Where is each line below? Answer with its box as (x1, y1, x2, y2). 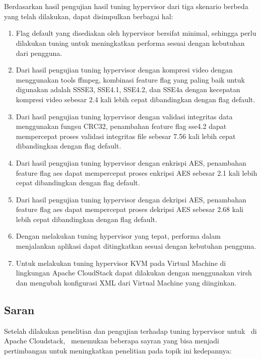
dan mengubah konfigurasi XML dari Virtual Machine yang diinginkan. (16, 277, 237, 288)
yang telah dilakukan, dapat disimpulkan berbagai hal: (4, 11, 173, 21)
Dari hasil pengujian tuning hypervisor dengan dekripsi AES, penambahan (16, 194, 246, 204)
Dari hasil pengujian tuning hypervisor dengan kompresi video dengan (16, 64, 233, 75)
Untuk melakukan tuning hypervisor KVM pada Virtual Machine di (16, 257, 226, 268)
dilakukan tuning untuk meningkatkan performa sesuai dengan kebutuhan (16, 37, 245, 48)
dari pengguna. (16, 47, 62, 58)
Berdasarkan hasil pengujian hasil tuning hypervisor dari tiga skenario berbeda (4, 1, 248, 12)
